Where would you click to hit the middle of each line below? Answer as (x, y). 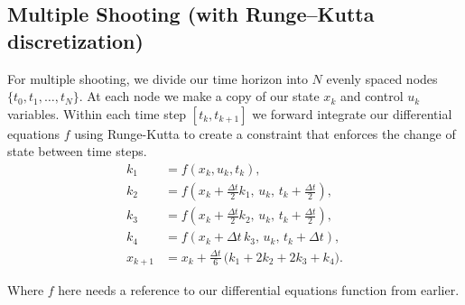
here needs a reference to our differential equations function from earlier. (259, 290)
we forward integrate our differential (352, 113)
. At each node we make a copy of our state (199, 96)
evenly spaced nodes (382, 78)
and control (372, 96)
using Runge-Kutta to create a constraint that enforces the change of (265, 133)
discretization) (75, 40)
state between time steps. (77, 151)
